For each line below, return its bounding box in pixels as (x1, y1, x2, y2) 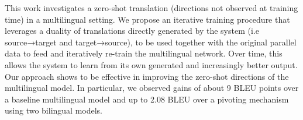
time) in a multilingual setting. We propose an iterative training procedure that (5, 13, 290, 25)
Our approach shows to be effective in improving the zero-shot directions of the (5, 70, 289, 82)
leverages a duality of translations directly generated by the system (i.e (5, 24, 259, 37)
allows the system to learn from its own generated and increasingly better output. (5, 58, 298, 70)
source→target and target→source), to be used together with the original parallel (5, 36, 297, 48)
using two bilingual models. (5, 104, 103, 117)
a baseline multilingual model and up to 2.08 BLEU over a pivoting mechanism (5, 93, 289, 105)
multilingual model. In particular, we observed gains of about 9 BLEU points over (5, 82, 299, 94)
